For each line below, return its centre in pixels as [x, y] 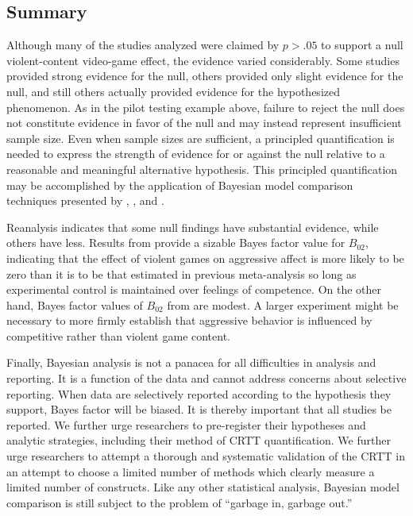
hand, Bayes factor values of [75, 304]
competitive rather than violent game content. [119, 335]
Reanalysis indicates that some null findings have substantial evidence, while [193, 227]
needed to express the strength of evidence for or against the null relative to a [196, 154]
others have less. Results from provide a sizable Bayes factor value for [176, 243]
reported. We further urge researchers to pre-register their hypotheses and [186, 424]
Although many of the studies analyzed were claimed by [143, 45]
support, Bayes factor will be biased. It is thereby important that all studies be [199, 409]
